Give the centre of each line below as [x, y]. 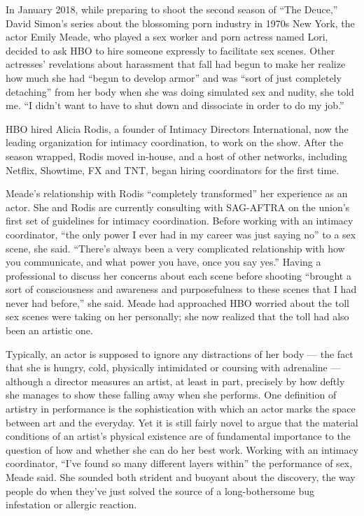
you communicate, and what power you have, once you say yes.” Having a [163, 262]
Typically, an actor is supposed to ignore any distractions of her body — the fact [180, 353]
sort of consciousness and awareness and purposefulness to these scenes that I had [181, 289]
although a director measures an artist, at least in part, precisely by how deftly [175, 381]
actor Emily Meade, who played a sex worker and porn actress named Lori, [167, 37]
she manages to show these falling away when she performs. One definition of [171, 395]
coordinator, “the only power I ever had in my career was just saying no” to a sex [181, 234]
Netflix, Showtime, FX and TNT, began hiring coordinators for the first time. [173, 170]
